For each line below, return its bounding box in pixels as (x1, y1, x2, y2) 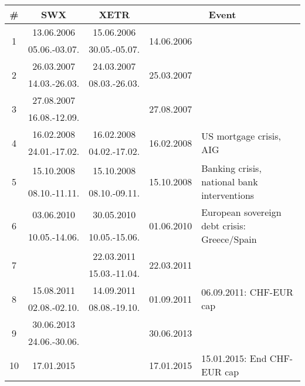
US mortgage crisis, (201, 129, 281, 143)
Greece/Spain (201, 232, 257, 246)
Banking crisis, (201, 161, 262, 175)
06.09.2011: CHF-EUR (201, 285, 293, 299)
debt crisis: (201, 219, 246, 232)
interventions (201, 188, 255, 202)
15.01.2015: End (201, 351, 267, 365)
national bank (201, 175, 258, 188)
